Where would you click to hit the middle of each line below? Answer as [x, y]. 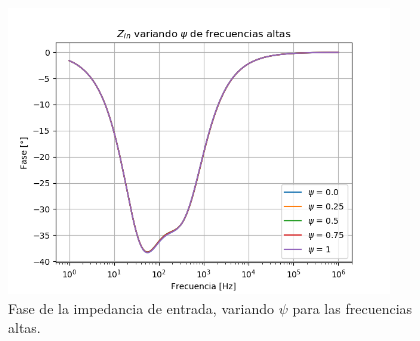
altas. [24, 327]
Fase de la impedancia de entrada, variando [141, 307]
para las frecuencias [352, 307]
